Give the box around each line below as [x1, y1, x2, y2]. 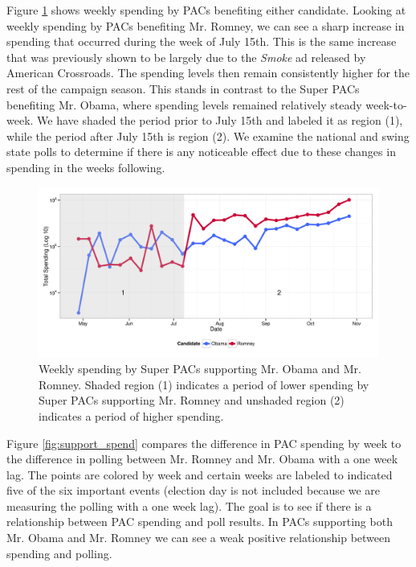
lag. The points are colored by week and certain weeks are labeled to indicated [6, 466, 393, 483]
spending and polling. [6, 544, 112, 561]
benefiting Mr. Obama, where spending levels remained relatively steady [6, 96, 362, 113]
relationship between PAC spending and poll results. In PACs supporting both [6, 513, 393, 530]
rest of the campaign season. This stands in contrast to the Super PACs [6, 80, 360, 97]
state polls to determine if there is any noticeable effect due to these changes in [6, 143, 396, 160]
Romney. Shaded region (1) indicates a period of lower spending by [39, 376, 369, 392]
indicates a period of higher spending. [39, 407, 224, 424]
